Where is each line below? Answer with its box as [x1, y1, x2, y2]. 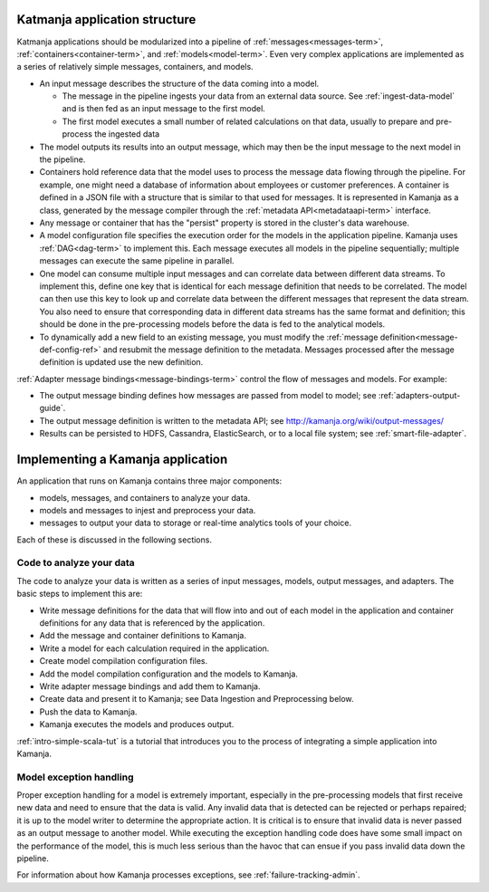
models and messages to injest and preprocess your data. [39, 504, 256, 515]
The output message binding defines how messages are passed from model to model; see [39, 390, 377, 401]
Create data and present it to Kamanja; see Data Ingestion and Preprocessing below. [39, 694, 354, 705]
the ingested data [93, 129, 160, 139]
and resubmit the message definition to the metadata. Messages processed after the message [102, 344, 455, 355]
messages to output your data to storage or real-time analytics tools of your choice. [39, 517, 352, 529]
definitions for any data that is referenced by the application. [39, 618, 265, 628]
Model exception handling [16, 771, 134, 783]
